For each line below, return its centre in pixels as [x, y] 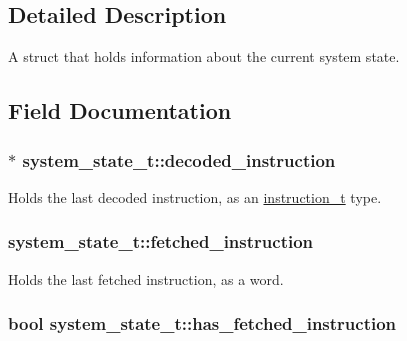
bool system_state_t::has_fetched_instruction [202, 323]
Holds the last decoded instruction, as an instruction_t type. [195, 196]
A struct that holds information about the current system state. [204, 56]
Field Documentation [120, 110]
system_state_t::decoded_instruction [179, 159]
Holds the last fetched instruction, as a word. [146, 278]
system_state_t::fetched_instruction [161, 241]
